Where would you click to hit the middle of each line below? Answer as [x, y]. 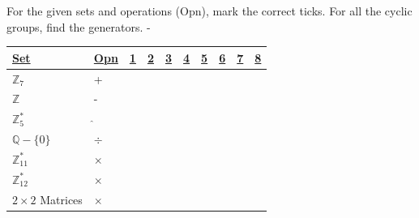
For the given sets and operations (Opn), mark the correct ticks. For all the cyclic [209, 11]
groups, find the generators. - [79, 26]
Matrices [61, 199]
